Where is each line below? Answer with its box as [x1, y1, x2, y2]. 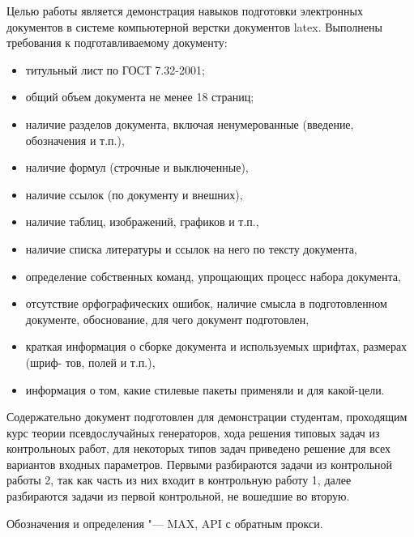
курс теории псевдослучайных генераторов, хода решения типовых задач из [6, 424, 380, 441]
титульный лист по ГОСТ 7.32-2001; [25, 61, 205, 78]
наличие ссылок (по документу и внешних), [25, 185, 243, 202]
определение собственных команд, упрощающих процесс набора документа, [25, 267, 401, 284]
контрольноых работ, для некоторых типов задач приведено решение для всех [6, 440, 391, 457]
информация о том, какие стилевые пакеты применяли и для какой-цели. [25, 381, 385, 398]
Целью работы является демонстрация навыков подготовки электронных [6, 2, 364, 19]
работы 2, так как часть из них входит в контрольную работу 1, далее [6, 471, 352, 488]
